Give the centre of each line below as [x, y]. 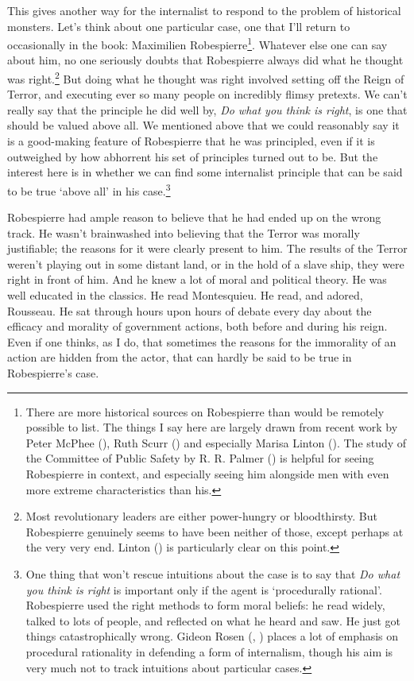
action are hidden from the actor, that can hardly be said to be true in [180, 357]
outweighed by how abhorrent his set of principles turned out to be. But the [193, 156]
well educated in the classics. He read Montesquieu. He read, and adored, [185, 295]
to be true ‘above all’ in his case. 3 [89, 189]
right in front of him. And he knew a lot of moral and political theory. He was [197, 279]
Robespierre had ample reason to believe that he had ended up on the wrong [194, 217]
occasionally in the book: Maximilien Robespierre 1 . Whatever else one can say [197, 43]
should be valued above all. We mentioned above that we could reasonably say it [203, 125]
